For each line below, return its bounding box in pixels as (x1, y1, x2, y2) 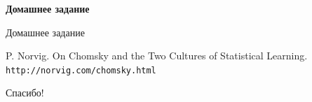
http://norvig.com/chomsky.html (6, 65, 156, 75)
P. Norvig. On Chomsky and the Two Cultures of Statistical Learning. (6, 48, 308, 63)
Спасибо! (6, 85, 44, 100)
